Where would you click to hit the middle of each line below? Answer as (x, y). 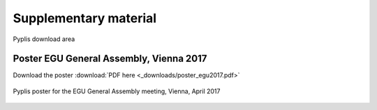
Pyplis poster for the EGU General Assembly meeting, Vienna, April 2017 (117, 91)
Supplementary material (85, 18)
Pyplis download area (44, 39)
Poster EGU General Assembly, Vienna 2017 (110, 59)
